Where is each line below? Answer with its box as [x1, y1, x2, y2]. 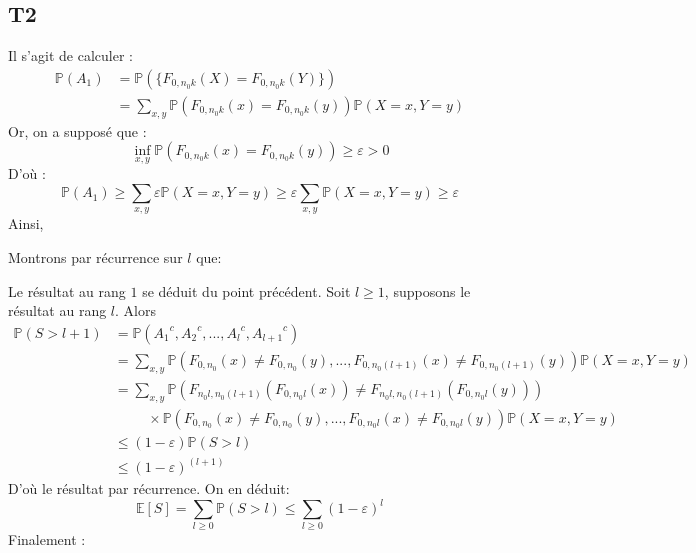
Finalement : [8, 529, 86, 550]
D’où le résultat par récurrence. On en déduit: [8, 478, 290, 499]
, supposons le [384, 280, 471, 301]
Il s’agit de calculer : [8, 45, 133, 66]
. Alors [115, 300, 156, 321]
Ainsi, [8, 213, 44, 234]
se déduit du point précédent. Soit [142, 280, 351, 301]
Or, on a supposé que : [8, 120, 147, 141]
